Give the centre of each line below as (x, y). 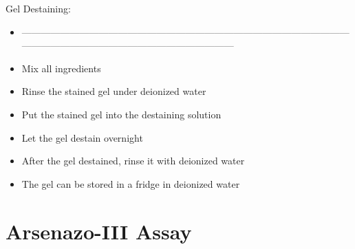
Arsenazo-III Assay (99, 231)
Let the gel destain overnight (82, 137)
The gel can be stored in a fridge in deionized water (131, 183)
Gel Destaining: (38, 8)
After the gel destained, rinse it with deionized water (133, 161)
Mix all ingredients (61, 68)
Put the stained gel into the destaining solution (121, 114)
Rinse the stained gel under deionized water (114, 91)
